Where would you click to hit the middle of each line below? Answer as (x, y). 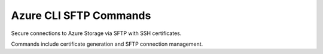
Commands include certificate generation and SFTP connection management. (107, 44)
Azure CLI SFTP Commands (81, 15)
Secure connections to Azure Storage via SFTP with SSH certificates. (96, 33)
